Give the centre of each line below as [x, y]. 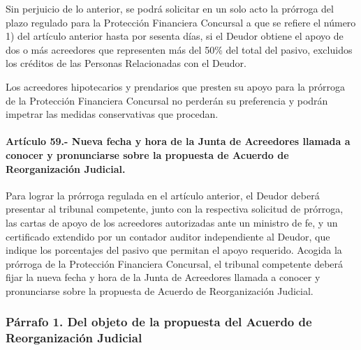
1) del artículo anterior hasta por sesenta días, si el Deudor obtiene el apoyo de [175, 36]
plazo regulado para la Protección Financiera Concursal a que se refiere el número [181, 22]
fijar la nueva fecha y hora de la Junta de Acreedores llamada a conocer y [163, 277]
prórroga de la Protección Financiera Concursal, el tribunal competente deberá [175, 263]
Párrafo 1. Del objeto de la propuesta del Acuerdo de [159, 322]
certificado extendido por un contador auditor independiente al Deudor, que [168, 236]
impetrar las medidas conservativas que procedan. [112, 114]
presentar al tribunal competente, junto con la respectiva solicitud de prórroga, [175, 209]
